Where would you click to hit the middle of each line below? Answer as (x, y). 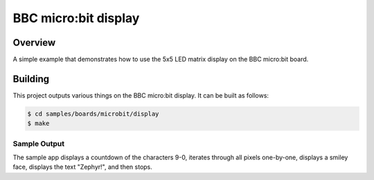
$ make (38, 124)
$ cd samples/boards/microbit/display (93, 114)
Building (31, 79)
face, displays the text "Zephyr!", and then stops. (82, 167)
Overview (34, 43)
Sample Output (39, 143)
